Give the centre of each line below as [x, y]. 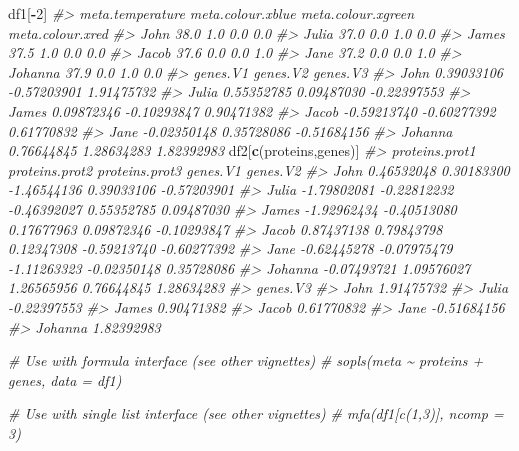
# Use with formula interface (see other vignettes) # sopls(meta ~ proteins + [246, 360]
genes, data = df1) [65, 379]
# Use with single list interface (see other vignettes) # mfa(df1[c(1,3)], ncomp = [256, 413]
